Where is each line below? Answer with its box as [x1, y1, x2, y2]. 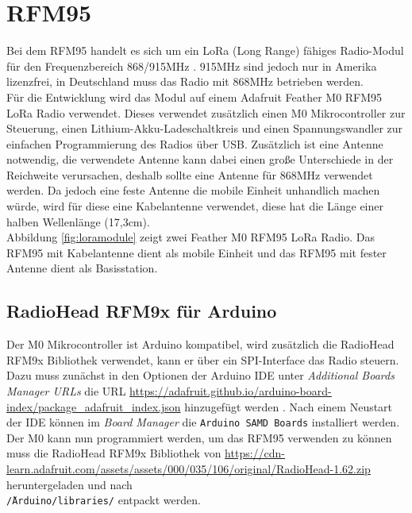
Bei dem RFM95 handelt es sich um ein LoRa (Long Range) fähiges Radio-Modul [6, 42, 404, 59]
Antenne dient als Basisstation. [6, 260, 158, 276]
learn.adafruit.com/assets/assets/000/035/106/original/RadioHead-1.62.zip [6, 461, 371, 477]
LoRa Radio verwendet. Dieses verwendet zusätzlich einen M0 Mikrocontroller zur [6, 104, 406, 121]
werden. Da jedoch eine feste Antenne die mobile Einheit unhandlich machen [6, 182, 380, 199]
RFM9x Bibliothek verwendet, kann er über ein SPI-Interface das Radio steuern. [6, 351, 399, 368]
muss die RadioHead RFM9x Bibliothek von [6, 445, 221, 461]
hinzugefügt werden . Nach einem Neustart [184, 398, 393, 415]
